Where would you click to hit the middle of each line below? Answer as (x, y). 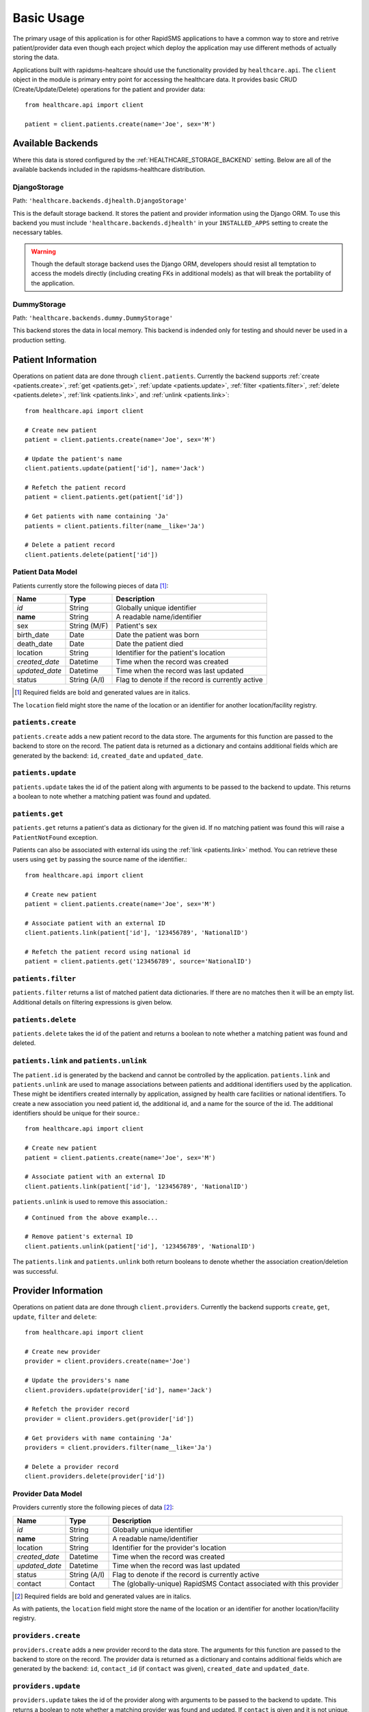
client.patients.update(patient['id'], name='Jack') (115, 468)
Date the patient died (150, 644)
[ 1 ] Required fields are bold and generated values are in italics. (102, 692)
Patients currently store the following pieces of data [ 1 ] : (91, 586)
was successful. (36, 1271)
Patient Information (55, 360)
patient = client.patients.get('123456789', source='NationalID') (138, 961)
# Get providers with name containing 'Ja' (99, 1438)
